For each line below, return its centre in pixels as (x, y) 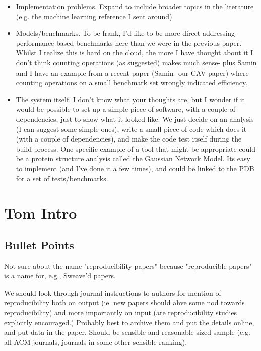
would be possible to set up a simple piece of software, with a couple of (125, 109)
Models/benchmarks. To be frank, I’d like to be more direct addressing (125, 33)
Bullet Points (39, 244)
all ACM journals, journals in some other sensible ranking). (96, 342)
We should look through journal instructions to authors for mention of (113, 292)
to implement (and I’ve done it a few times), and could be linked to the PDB (135, 168)
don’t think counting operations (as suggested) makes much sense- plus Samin (136, 62)
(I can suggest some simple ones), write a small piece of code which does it (131, 129)
